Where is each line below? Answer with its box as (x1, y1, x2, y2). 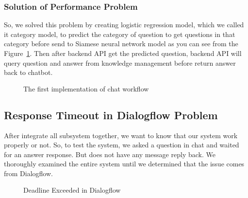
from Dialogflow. (4, 168, 53, 178)
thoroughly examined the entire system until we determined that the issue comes (4, 159, 245, 169)
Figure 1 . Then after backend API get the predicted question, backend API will (4, 48, 242, 58)
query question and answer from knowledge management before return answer (4, 57, 236, 68)
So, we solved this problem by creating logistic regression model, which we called (4, 19, 244, 30)
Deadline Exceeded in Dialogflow (23, 184, 121, 195)
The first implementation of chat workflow (23, 83, 149, 93)
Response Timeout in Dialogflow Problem (4, 107, 218, 122)
